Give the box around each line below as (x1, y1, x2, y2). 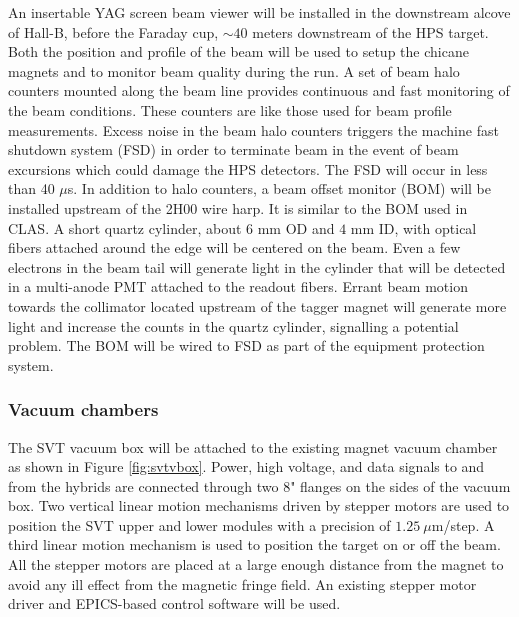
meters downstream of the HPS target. (252, 21, 489, 42)
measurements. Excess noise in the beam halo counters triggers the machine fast (8, 119, 499, 140)
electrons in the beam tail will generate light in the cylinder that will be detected (8, 256, 506, 277)
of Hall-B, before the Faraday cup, (8, 21, 219, 42)
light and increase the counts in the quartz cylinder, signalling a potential (8, 315, 459, 336)
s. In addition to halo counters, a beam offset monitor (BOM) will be (67, 178, 492, 199)
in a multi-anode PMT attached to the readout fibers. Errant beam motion (8, 276, 468, 297)
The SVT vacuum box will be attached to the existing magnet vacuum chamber (8, 436, 498, 457)
